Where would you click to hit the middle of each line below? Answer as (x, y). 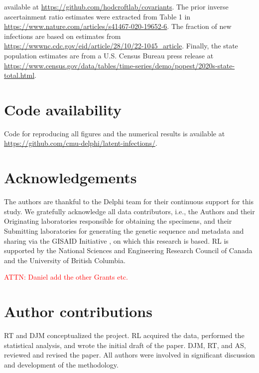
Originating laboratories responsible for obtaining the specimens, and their (118, 221)
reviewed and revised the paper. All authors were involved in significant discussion (129, 355)
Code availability (63, 109)
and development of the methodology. (61, 364)
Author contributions (78, 311)
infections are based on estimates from (63, 36)
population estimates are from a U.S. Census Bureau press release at (109, 55)
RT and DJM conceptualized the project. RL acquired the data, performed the (124, 335)
